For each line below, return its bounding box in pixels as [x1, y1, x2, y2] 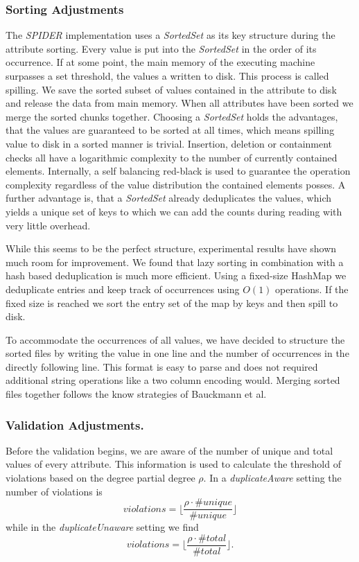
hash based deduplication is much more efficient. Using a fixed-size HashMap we [6, 268, 347, 283]
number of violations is [6, 484, 103, 498]
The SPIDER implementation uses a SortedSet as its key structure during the [6, 28, 335, 42]
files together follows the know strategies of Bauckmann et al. [6, 387, 267, 401]
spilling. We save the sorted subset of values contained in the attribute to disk [6, 82, 337, 96]
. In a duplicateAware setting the [203, 471, 342, 485]
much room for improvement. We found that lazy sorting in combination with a [6, 254, 344, 269]
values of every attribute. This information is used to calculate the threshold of [6, 457, 341, 471]
